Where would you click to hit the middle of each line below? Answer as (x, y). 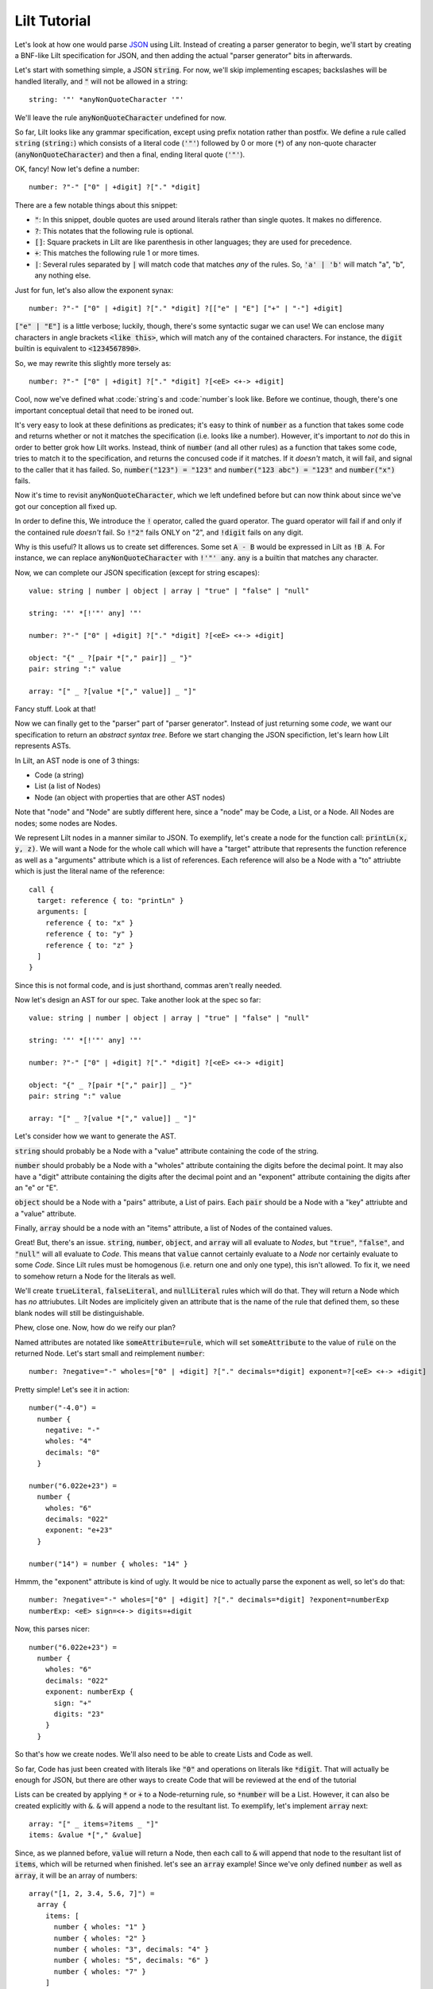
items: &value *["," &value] (85, 1835)
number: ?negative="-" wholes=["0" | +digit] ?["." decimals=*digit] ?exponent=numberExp (209, 1600)
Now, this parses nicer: (52, 1629)
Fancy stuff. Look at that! (55, 709)
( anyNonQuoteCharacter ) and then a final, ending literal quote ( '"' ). (130, 154)
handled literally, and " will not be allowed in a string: (101, 81)
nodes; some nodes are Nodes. (66, 823)
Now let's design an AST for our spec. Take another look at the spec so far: (138, 1000)
